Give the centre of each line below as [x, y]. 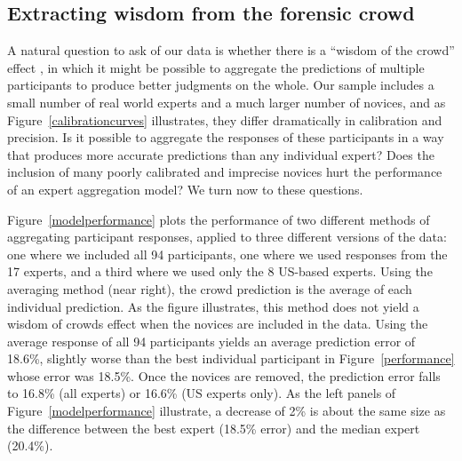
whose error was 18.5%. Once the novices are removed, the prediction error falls [224, 375]
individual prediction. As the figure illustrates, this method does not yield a [213, 306]
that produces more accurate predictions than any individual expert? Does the [221, 154]
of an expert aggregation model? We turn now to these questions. [185, 189]
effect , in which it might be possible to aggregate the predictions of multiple [216, 67]
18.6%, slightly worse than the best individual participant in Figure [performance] [231, 358]
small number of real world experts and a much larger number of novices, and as [227, 102]
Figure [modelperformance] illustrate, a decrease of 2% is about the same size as [227, 411]
